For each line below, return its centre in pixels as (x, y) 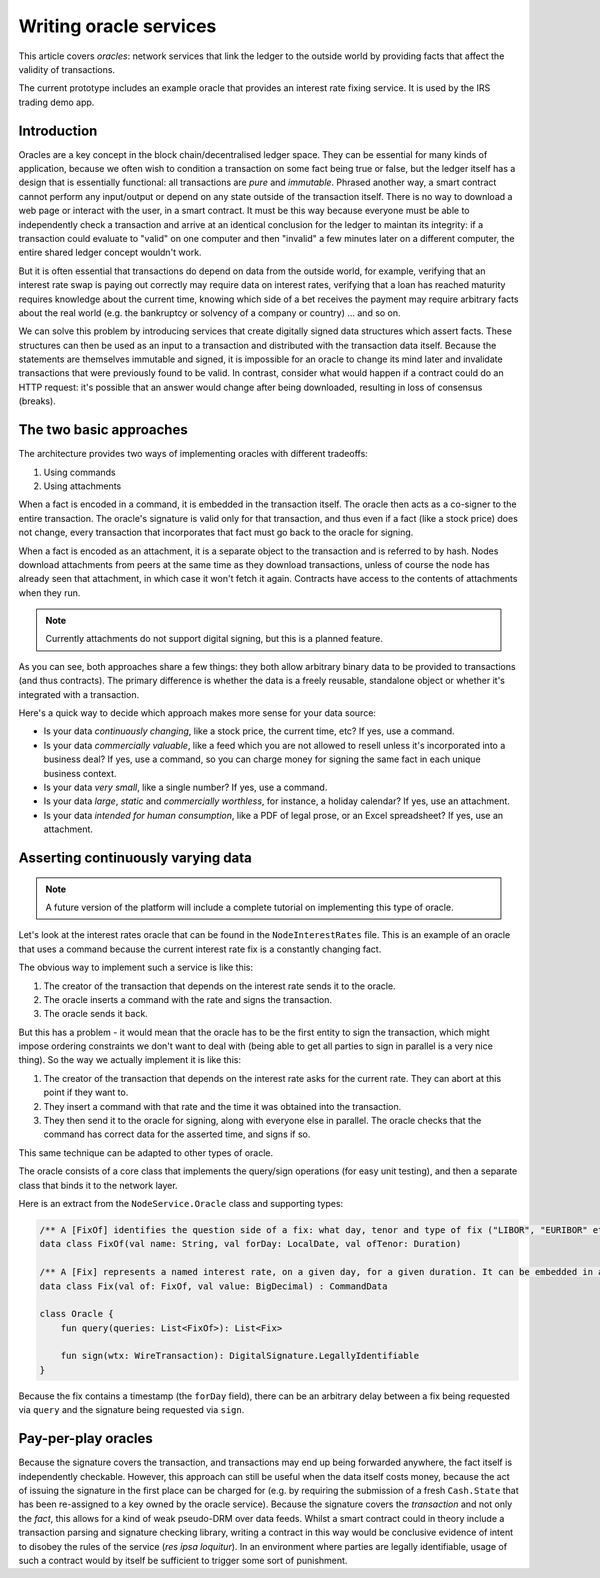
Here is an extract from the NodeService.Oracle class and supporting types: (181, 1203)
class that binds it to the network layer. (98, 1185)
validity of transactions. (66, 69)
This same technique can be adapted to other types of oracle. (146, 1152)
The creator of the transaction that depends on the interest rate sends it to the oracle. (219, 986)
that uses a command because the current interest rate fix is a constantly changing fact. (200, 949)
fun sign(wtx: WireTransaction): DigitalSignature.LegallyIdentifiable (240, 1356)
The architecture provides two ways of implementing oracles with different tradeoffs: (193, 454)
